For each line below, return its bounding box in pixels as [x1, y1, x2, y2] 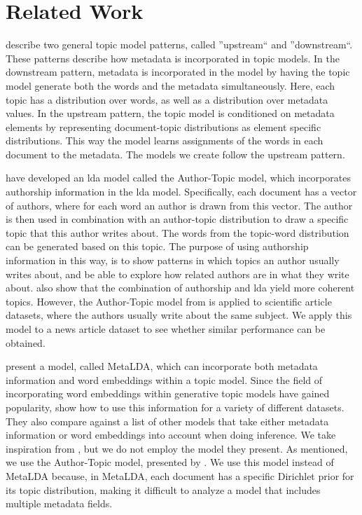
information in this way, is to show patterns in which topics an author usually [6, 253, 340, 268]
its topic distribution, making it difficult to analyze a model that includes [6, 482, 321, 497]
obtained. [6, 335, 46, 350]
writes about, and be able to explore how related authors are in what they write [6, 266, 349, 281]
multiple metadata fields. [6, 496, 113, 511]
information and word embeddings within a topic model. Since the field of [6, 372, 323, 387]
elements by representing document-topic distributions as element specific [6, 119, 321, 134]
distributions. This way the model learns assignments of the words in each [6, 133, 323, 148]
